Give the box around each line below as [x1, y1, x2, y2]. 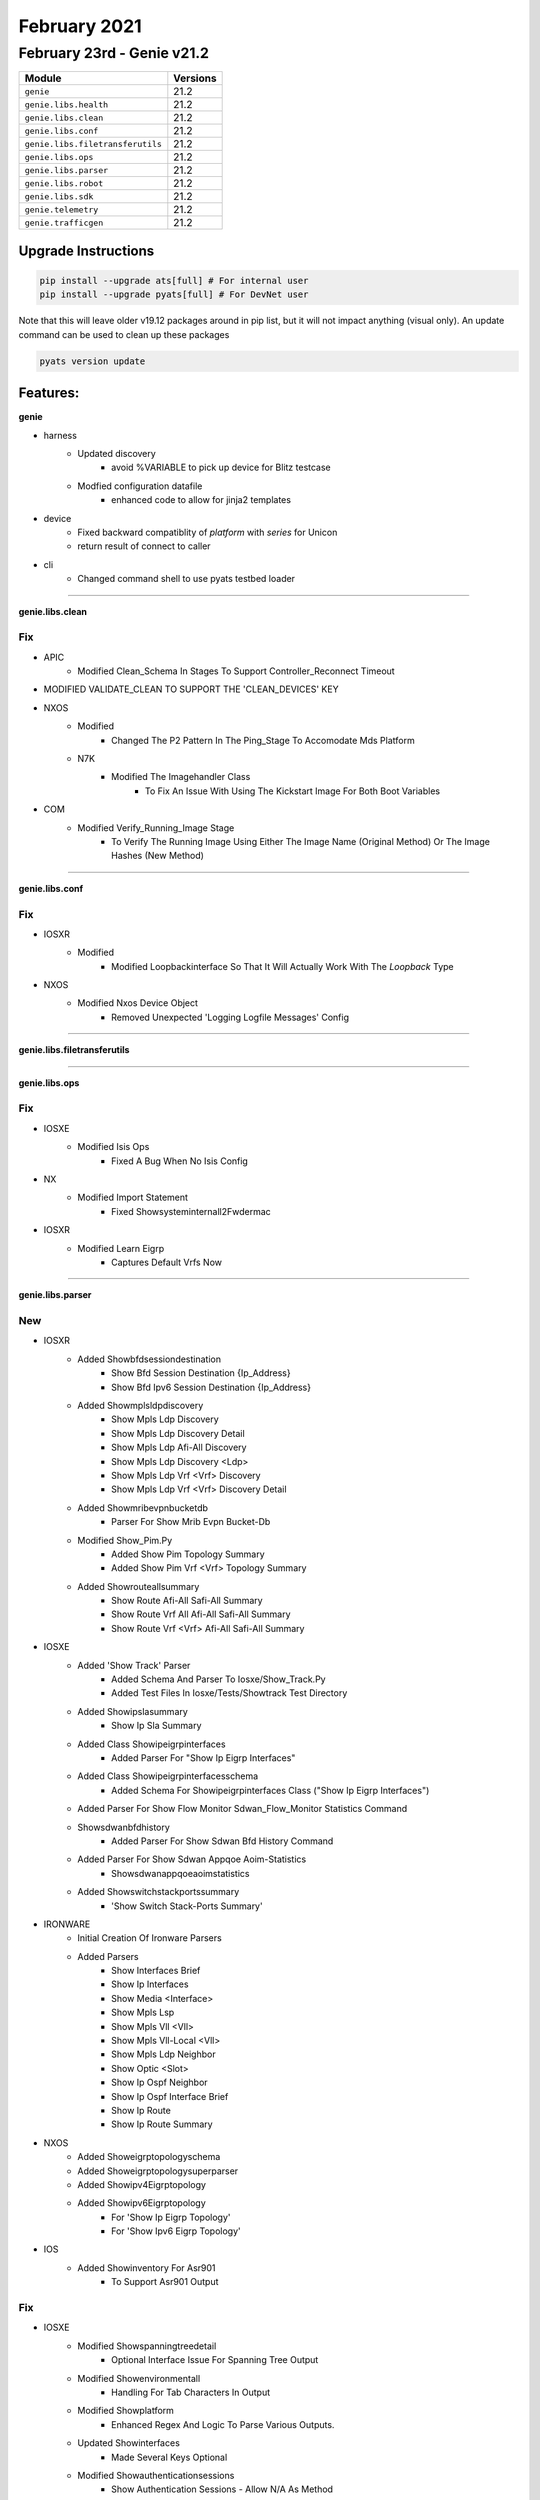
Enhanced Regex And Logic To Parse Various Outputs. [111, 2418, 335, 2430]
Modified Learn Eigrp [77, 1242, 165, 1254]
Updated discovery [77, 448, 157, 460]
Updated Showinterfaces [77, 2437, 180, 2449]
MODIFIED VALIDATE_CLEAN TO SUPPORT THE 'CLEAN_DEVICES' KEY [43, 683, 339, 695]
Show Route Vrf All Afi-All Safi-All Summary [111, 1608, 291, 1620]
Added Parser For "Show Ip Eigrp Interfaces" [111, 1751, 296, 1764]
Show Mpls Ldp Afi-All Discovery [111, 1441, 247, 1454]
